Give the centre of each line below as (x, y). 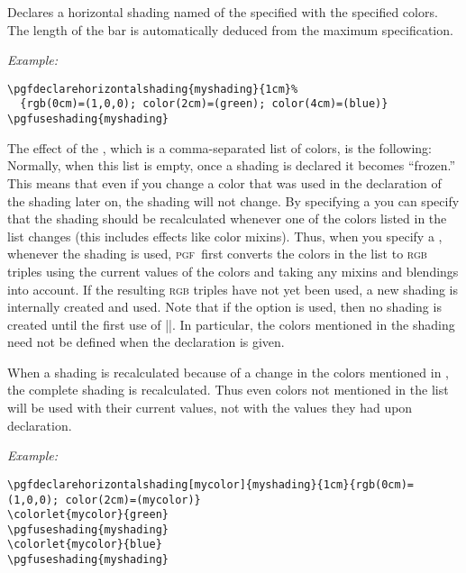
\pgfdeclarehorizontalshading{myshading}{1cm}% (153, 89)
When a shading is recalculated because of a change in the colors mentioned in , (228, 372)
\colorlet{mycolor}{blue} (85, 545)
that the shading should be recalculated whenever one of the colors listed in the (227, 218)
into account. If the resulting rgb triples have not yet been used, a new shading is (233, 289)
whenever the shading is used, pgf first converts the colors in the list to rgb (217, 254)
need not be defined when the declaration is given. (146, 342)
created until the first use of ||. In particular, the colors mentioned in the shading (231, 324)
